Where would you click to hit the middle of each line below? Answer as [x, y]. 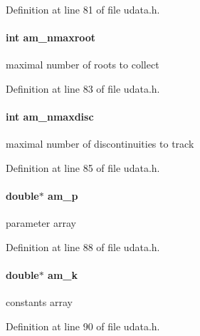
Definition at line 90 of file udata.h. [83, 326]
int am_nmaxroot [51, 37]
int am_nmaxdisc [50, 117]
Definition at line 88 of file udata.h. [83, 246]
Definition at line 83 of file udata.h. [83, 88]
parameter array [41, 223]
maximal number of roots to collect [83, 65]
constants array [39, 302]
